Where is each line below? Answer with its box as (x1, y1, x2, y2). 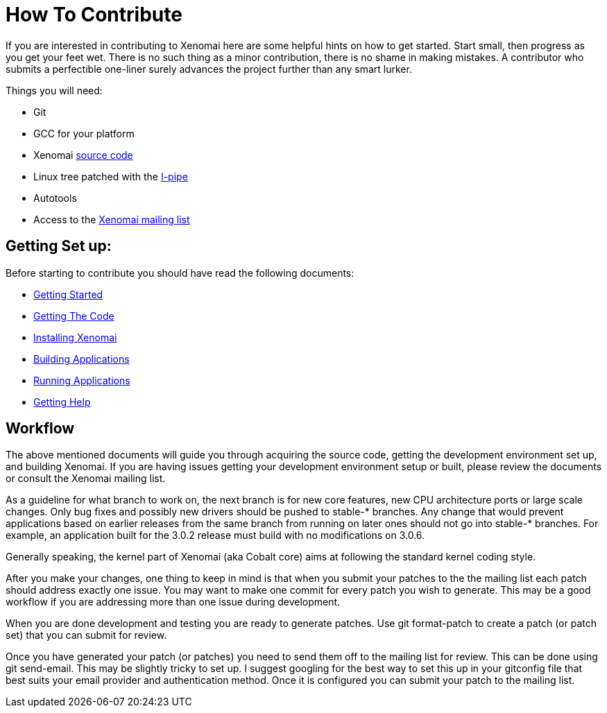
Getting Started (33, 288, 103, 300)
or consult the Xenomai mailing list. (6, 472, 166, 485)
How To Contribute (6, 3, 182, 26)
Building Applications (33, 352, 130, 365)
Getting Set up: (6, 237, 112, 255)
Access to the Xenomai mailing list (33, 213, 190, 225)
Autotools (33, 191, 77, 204)
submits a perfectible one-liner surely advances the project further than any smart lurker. (6, 62, 412, 75)
